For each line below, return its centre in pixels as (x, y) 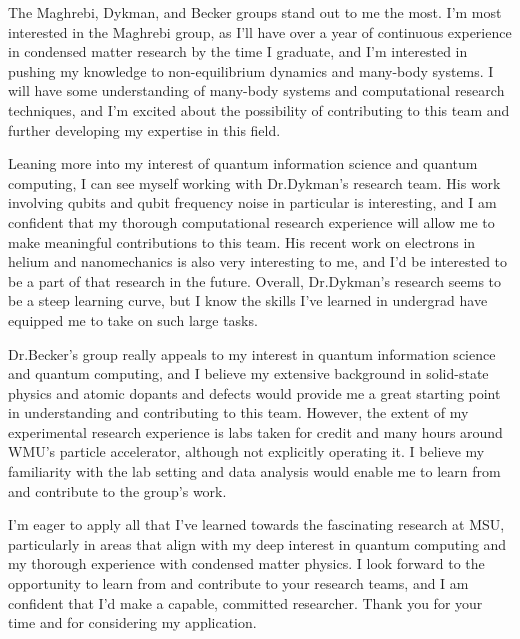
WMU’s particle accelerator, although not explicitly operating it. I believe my (246, 451)
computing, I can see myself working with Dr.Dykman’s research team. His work (254, 182)
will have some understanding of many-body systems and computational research (256, 90)
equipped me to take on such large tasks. (133, 319)
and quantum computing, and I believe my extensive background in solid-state (248, 373)
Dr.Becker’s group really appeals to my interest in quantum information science (252, 353)
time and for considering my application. (132, 622)
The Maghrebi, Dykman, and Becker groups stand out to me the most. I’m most (255, 12)
